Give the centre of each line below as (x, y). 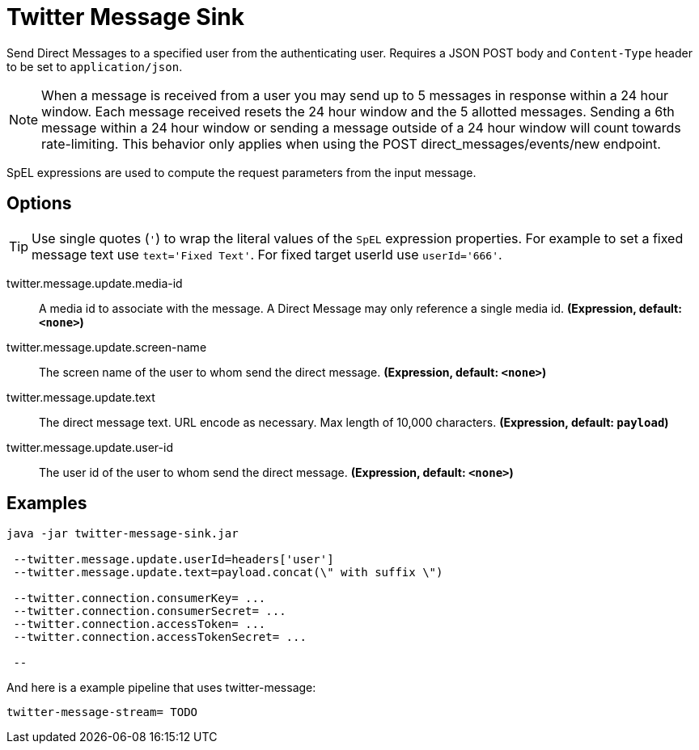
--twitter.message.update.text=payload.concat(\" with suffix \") (228, 573)
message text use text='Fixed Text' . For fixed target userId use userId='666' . (267, 254)
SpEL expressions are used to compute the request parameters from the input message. (241, 172)
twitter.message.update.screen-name (107, 347)
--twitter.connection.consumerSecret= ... (150, 611)
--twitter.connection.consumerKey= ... (140, 598)
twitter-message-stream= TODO (102, 712)
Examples (47, 504)
